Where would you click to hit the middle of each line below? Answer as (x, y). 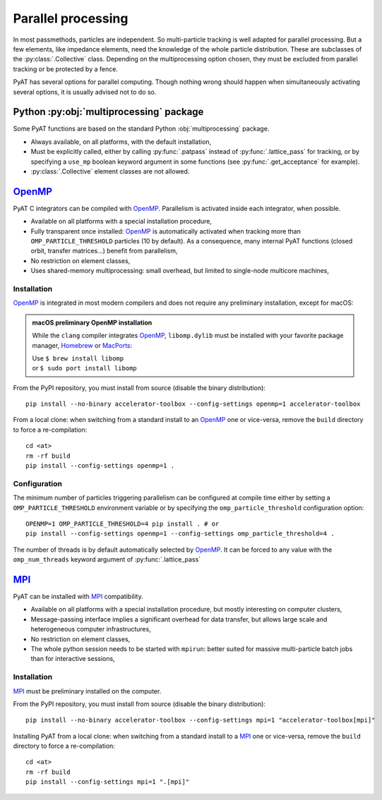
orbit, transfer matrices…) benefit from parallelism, (104, 251)
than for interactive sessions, (73, 659)
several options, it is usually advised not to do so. (85, 92)
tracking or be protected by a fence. (65, 69)
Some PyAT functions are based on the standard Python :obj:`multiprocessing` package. (141, 129)
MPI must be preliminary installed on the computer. (87, 691)
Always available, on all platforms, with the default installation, (121, 142)
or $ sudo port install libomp (84, 368)
